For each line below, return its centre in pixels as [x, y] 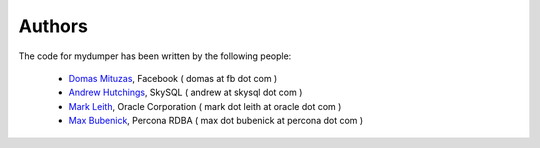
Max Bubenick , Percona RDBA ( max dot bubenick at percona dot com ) [216, 121]
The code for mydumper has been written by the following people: [155, 56]
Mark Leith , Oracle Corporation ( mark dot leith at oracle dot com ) [205, 106]
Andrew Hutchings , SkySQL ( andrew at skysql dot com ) [185, 92]
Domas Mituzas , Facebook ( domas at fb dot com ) [173, 78]
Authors [53, 26]
